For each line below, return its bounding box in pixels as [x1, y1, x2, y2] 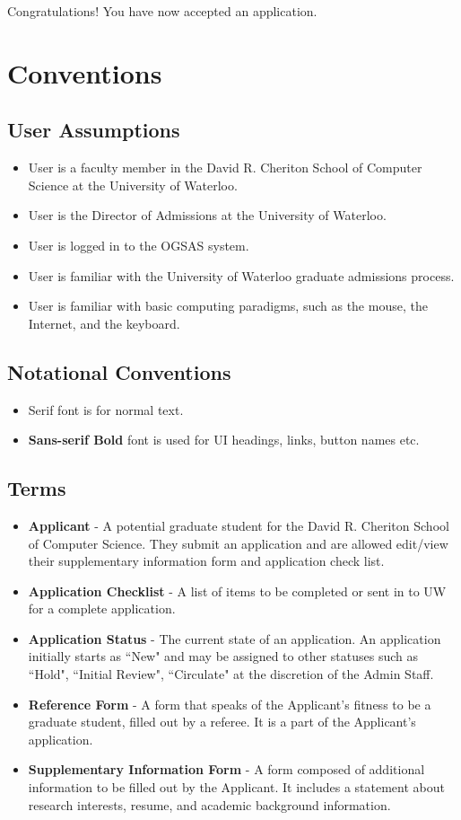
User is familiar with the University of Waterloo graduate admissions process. [28, 266, 455, 285]
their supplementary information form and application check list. [28, 551, 385, 570]
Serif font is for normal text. [28, 400, 184, 419]
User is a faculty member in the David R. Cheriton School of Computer [28, 158, 422, 177]
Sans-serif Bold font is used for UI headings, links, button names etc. [28, 430, 420, 449]
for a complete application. [28, 599, 176, 618]
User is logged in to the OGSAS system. [28, 235, 249, 254]
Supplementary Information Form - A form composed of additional [28, 760, 425, 779]
